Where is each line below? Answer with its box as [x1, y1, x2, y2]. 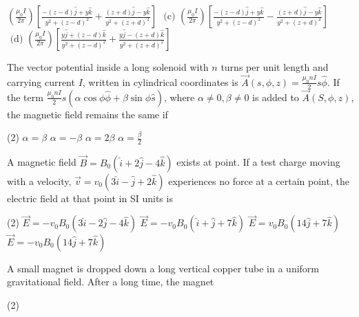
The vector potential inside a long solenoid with [7, 60, 209, 74]
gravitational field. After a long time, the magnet [7, 274, 214, 289]
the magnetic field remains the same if [7, 107, 168, 121]
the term [7, 89, 43, 104]
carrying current [7, 74, 75, 89]
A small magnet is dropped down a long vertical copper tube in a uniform [7, 261, 319, 275]
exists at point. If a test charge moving [176, 155, 340, 169]
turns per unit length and [220, 60, 329, 74]
